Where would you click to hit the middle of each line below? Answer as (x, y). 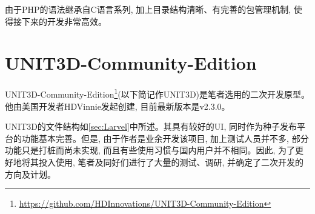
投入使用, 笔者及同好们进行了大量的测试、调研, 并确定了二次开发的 (171, 162)
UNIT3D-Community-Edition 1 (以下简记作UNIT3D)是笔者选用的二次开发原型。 (157, 93)
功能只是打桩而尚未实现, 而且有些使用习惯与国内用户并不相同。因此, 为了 (150, 150)
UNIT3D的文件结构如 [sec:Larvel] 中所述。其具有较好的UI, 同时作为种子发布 (151, 126)
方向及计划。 (30, 174)
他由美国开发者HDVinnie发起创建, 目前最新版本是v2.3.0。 (118, 106)
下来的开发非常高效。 (64, 21)
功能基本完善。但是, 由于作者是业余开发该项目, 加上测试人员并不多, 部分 (165, 138)
